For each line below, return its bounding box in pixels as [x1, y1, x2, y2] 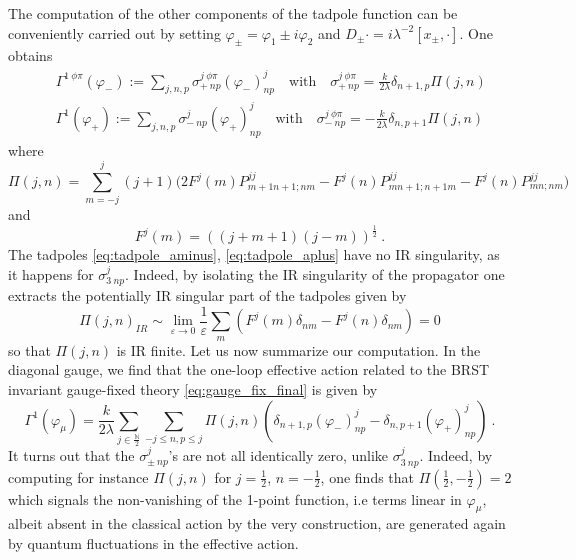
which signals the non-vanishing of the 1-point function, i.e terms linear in [8, 488, 462, 509]
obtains [8, 45, 53, 66]
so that [8, 339, 51, 360]
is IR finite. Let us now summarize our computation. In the [116, 339, 481, 360]
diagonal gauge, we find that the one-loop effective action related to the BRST [8, 359, 490, 380]
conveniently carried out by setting [8, 22, 221, 43]
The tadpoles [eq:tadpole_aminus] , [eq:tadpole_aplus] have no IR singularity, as [8, 244, 500, 265]
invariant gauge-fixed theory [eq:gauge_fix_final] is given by [8, 378, 378, 399]
